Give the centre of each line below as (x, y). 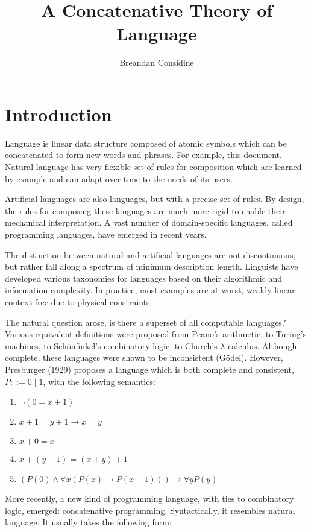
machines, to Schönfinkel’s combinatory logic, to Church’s (111, 345)
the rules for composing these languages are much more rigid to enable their (145, 210)
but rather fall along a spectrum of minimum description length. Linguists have (152, 266)
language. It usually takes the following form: (88, 522)
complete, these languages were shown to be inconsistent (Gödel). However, (144, 357)
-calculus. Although (261, 345)
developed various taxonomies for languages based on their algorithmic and (144, 278)
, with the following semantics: (99, 381)
